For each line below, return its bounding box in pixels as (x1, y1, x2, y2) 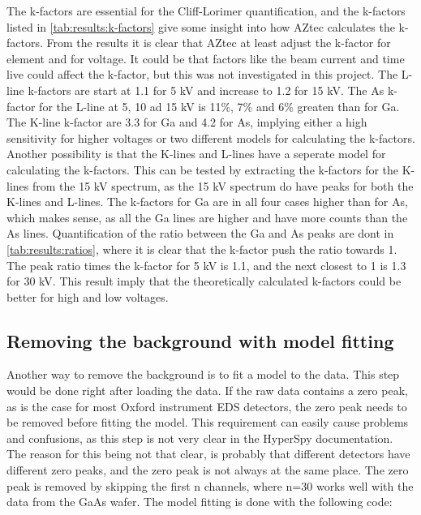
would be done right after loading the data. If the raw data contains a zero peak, (6, 382, 408, 399)
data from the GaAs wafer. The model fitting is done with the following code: (6, 493, 393, 510)
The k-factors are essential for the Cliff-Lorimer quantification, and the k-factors (6, 2, 406, 19)
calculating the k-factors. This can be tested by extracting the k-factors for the (6, 161, 399, 178)
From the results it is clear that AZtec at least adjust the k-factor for (46, 34, 391, 51)
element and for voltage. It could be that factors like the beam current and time (6, 49, 405, 67)
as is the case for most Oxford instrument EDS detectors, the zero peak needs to (6, 397, 407, 414)
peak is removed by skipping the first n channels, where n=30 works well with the (6, 477, 414, 494)
